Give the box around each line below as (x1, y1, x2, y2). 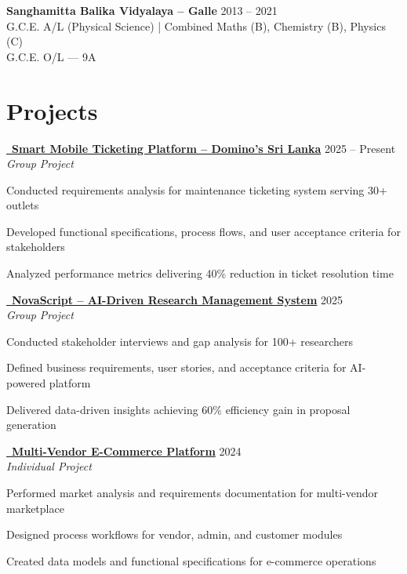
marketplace (6, 500, 64, 516)
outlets (6, 197, 39, 213)
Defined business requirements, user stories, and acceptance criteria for (6, 359, 347, 376)
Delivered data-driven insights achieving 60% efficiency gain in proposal (6, 401, 351, 417)
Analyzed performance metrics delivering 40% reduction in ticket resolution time (6, 265, 394, 282)
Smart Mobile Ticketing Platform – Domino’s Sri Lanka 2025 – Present (12, 140, 396, 156)
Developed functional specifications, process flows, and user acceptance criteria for (6, 223, 401, 239)
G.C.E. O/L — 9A (6, 48, 96, 64)
